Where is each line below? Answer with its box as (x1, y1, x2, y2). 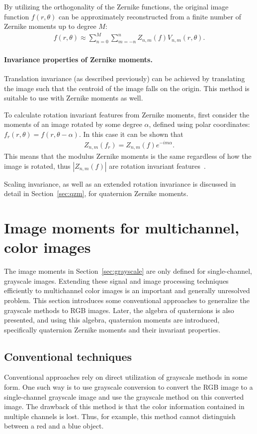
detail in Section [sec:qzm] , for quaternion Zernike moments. (4, 188, 188, 199)
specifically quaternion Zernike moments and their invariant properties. (4, 324, 221, 334)
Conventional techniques (4, 348, 132, 364)
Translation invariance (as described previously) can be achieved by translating (4, 73, 245, 83)
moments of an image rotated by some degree (4, 119, 142, 129)
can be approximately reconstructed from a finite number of (59, 11, 242, 21)
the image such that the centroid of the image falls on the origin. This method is (4, 83, 250, 93)
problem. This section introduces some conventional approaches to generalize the (4, 295, 250, 305)
